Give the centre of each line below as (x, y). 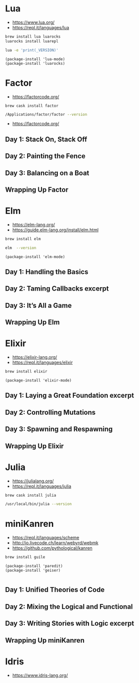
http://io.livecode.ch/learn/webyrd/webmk (55, 543)
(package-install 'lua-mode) (35, 59)
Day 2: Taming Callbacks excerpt (57, 289)
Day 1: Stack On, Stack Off (46, 139)
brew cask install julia (31, 495)
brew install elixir (26, 372)
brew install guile (25, 557)
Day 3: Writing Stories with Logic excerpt (70, 623)
